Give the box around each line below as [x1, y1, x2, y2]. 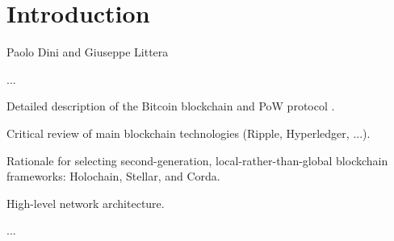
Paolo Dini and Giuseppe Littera [6, 44, 169, 60]
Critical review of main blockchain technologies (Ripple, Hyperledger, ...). [6, 124, 371, 141]
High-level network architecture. [6, 194, 165, 211]
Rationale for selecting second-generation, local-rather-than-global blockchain [6, 152, 388, 168]
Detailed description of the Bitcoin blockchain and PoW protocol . [6, 98, 335, 114]
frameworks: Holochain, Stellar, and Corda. [6, 168, 220, 185]
